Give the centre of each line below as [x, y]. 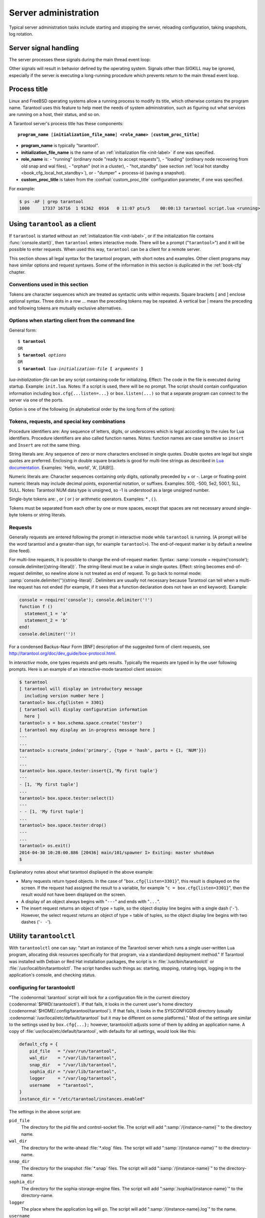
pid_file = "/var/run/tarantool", [73, 1051]
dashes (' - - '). [36, 922]
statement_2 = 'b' [46, 620]
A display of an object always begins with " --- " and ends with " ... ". [91, 901]
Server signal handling [44, 48]
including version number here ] [64, 696]
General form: [23, 330]
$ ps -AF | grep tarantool [51, 201]
